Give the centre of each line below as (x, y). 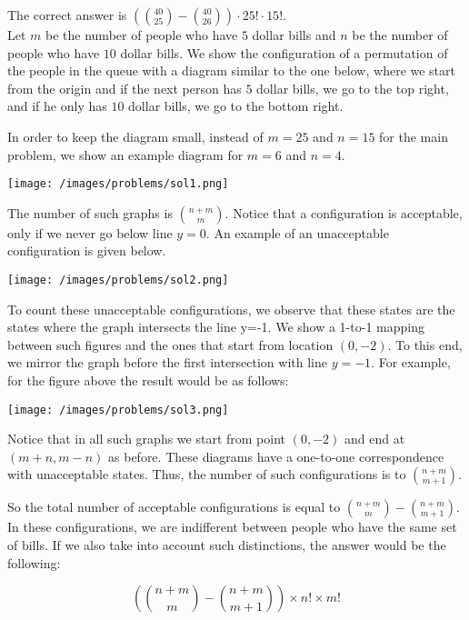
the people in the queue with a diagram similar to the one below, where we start (231, 70)
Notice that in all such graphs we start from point (147, 439)
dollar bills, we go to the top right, (353, 88)
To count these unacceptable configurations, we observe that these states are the (231, 309)
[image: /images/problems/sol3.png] (118, 410)
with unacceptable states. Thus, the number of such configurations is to (207, 474)
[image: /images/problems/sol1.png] (118, 184)
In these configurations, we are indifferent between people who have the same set (232, 527)
